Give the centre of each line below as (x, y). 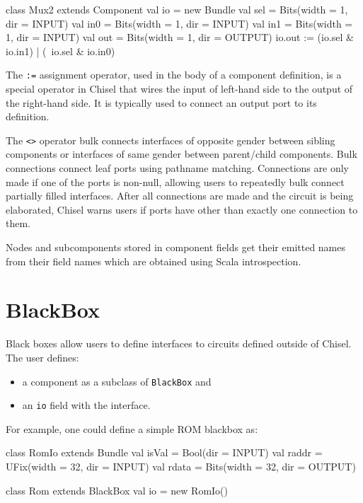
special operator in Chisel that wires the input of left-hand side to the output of (179, 89)
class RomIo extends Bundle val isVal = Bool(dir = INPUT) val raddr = (164, 452)
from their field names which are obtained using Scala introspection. (154, 261)
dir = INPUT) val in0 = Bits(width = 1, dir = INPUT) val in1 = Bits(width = (179, 23)
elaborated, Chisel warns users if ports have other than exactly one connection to (182, 209)
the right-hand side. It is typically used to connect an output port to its (161, 102)
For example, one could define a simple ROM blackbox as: (132, 428)
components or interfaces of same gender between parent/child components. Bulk (181, 154)
